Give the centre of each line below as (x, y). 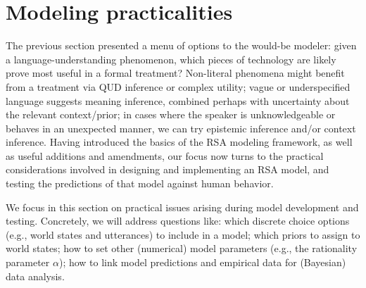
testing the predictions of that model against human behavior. (140, 183)
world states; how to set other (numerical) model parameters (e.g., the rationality (182, 248)
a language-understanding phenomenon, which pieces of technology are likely (171, 59)
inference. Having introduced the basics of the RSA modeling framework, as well (179, 142)
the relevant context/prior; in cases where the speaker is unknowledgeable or (171, 114)
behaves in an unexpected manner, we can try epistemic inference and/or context (181, 128)
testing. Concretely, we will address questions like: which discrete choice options (178, 221)
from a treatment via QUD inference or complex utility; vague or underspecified (178, 86)
